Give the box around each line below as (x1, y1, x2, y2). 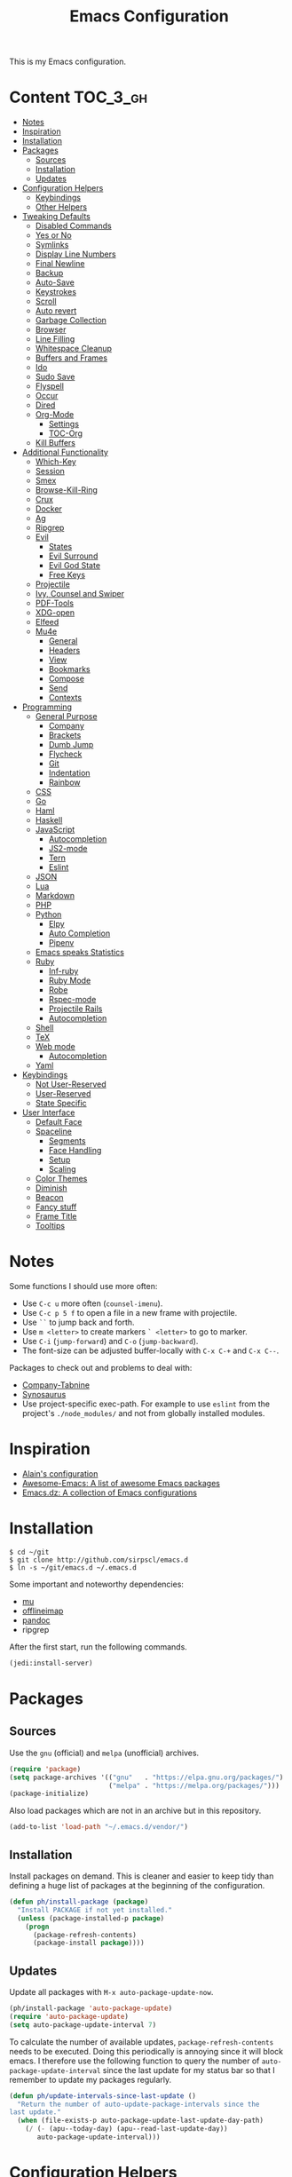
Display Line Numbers (35, 249, 117, 259)
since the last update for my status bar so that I (102, 2064, 275, 2075)
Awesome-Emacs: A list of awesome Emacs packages (21, 1478, 220, 1488)
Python (35, 909, 62, 920)
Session (35, 466, 65, 477)
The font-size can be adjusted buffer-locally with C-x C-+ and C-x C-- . (21, 1345, 280, 1356)
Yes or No (35, 230, 73, 241)
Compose (48, 673, 84, 685)
